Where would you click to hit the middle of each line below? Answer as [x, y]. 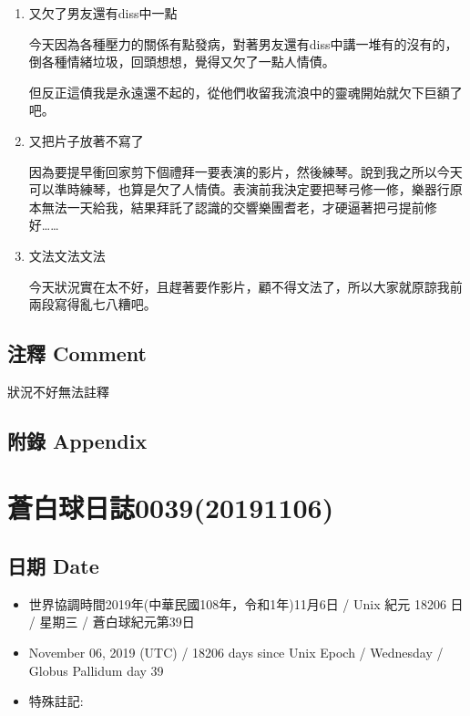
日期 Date [53, 566]
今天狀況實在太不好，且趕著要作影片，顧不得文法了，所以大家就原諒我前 [245, 286]
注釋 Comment [77, 353]
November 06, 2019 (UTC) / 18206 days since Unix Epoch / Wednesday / [236, 653]
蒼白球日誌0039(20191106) [171, 508]
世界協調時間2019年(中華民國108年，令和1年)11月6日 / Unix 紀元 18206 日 [246, 603]
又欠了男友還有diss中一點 [103, 13]
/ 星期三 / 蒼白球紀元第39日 [112, 622]
